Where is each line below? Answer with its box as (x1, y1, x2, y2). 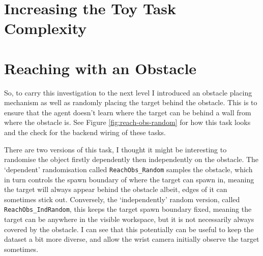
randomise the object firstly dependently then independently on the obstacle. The (4, 154, 259, 165)
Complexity (4, 18, 87, 39)
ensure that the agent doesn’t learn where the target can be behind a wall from (4, 107, 251, 117)
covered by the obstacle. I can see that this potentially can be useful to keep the (4, 223, 254, 234)
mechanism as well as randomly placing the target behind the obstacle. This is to (4, 97, 257, 108)
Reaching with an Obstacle (4, 57, 197, 78)
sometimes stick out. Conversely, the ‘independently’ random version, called (4, 194, 240, 204)
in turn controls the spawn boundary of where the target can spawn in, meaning (4, 174, 254, 184)
